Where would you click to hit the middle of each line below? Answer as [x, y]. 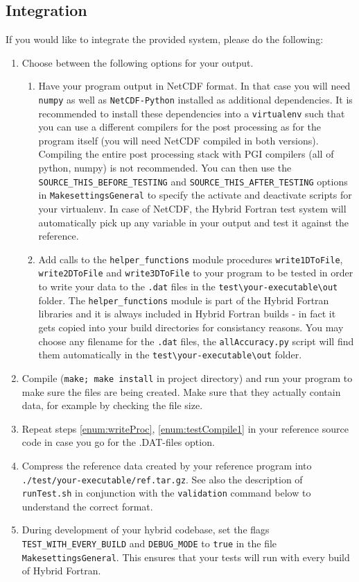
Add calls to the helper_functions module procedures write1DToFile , [191, 259]
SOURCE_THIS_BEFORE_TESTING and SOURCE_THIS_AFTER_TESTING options [193, 181]
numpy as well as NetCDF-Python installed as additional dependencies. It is [195, 99]
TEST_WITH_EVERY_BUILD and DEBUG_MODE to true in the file [149, 543]
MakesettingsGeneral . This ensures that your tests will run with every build [186, 557]
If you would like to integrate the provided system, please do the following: [165, 39]
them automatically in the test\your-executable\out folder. [170, 355]
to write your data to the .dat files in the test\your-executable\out [188, 286]
